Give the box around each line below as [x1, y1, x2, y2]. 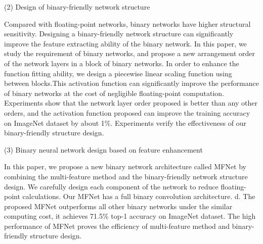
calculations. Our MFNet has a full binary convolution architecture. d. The [22, 191, 255, 202]
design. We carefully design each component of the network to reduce [4, 181, 218, 191]
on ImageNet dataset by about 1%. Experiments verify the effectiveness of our [4, 117, 246, 128]
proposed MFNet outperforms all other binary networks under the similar [4, 201, 233, 211]
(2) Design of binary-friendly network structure [4, 2, 150, 12]
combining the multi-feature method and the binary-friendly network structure [4, 171, 248, 181]
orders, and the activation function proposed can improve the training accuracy [4, 107, 250, 118]
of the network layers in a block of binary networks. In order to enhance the [4, 58, 239, 68]
